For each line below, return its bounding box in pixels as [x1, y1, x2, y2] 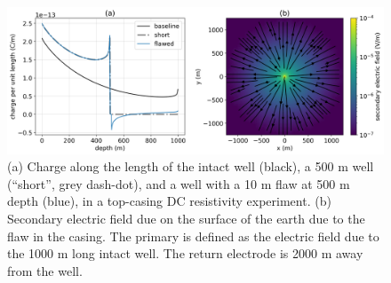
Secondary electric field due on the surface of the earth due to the [7, 209, 365, 227]
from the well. [7, 261, 83, 279]
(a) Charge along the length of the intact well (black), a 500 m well [7, 157, 374, 176]
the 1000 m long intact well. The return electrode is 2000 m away [7, 244, 363, 263]
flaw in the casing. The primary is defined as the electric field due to [7, 226, 379, 245]
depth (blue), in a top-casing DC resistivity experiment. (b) [7, 192, 331, 210]
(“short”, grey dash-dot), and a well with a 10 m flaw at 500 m [7, 174, 350, 193]
